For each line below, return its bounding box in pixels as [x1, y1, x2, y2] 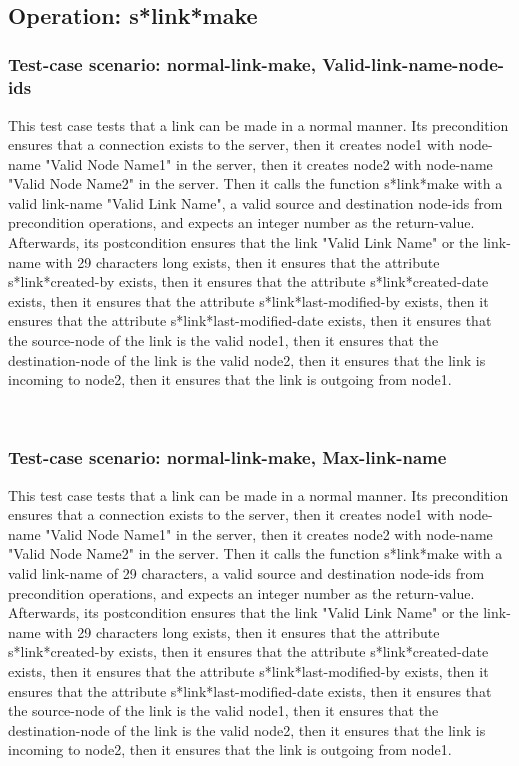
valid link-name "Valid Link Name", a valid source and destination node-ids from [8, 192, 503, 213]
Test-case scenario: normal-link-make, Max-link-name [8, 445, 447, 470]
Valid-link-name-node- [322, 52, 505, 77]
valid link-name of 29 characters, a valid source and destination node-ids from [8, 563, 485, 584]
